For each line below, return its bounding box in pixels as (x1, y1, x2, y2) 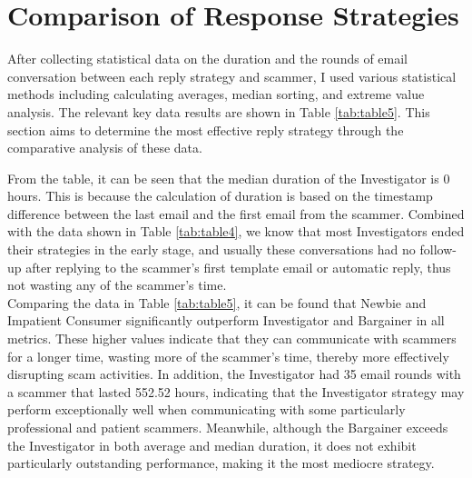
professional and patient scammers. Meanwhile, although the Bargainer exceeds (7, 418, 448, 436)
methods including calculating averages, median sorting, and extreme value (7, 85, 425, 104)
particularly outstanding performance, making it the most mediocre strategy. (7, 453, 435, 473)
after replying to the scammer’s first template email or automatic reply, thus (25, 257, 451, 276)
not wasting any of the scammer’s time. (7, 275, 227, 294)
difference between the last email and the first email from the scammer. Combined (7, 204, 465, 223)
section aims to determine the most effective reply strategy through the (7, 120, 404, 139)
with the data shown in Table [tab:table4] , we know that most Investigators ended (7, 222, 465, 241)
